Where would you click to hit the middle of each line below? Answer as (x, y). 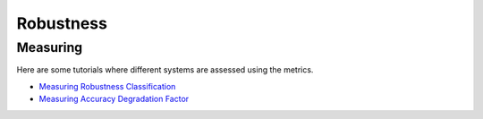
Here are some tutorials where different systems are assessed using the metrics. (165, 70)
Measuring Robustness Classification (107, 86)
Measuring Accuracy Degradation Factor (114, 99)
